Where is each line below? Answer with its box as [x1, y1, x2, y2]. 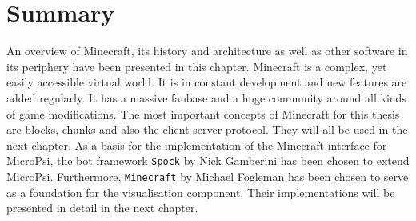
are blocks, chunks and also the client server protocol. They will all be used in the [6, 121, 408, 138]
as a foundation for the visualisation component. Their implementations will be [6, 183, 395, 200]
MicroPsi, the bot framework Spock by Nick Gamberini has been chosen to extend [6, 152, 410, 169]
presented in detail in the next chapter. [6, 199, 198, 216]
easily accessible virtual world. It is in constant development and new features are [6, 74, 407, 90]
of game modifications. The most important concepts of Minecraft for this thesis [6, 105, 400, 122]
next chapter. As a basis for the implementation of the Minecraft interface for [6, 136, 387, 153]
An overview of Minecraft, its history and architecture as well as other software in [6, 42, 408, 59]
